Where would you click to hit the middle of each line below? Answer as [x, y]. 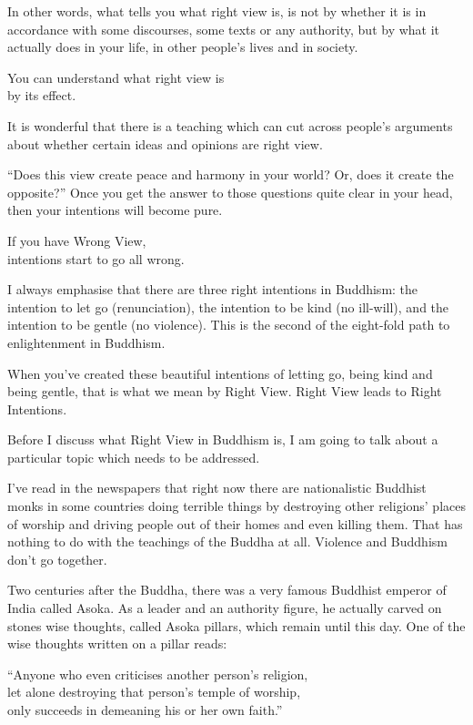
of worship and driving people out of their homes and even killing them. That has [235, 523]
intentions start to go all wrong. [96, 258]
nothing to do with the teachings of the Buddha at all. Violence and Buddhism [227, 541]
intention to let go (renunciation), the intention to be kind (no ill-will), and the [228, 306]
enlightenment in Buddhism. [86, 342]
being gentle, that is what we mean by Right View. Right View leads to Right [225, 391]
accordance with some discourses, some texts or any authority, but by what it [224, 29]
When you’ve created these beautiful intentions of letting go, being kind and [220, 373]
